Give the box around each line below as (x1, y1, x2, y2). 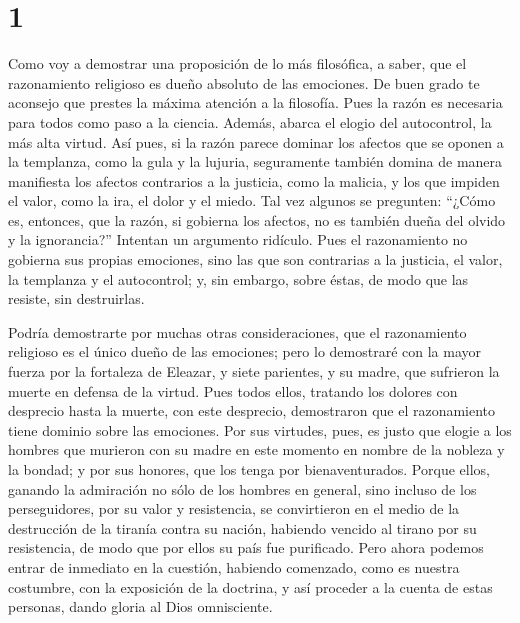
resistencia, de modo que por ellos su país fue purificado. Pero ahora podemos (8, 537, 484, 558)
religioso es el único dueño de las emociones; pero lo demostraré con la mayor (8, 341, 482, 362)
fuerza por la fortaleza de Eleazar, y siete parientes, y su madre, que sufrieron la (8, 361, 500, 382)
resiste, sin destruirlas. (8, 288, 145, 309)
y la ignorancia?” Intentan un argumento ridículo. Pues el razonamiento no (8, 229, 468, 250)
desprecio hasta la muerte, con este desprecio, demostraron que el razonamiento (8, 400, 496, 421)
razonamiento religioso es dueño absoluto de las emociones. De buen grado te (8, 72, 480, 93)
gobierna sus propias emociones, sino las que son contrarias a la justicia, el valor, (8, 249, 503, 270)
